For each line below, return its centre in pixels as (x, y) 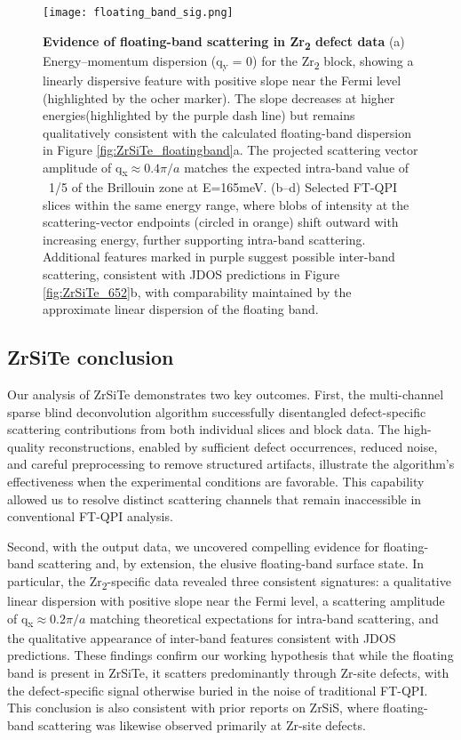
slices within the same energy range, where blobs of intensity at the (226, 204)
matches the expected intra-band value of (297, 167)
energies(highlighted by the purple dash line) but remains (199, 115)
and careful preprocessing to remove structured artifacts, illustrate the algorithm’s (231, 464)
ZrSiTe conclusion (91, 357)
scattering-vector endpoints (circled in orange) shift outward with (221, 222)
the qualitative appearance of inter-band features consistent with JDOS (202, 637)
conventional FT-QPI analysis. (90, 516)
